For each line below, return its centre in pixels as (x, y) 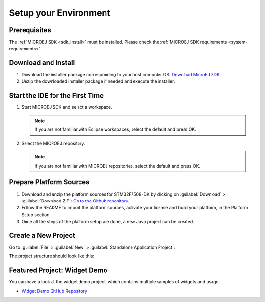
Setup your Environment (60, 13)
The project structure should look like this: (52, 256)
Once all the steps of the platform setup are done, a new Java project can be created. (108, 222)
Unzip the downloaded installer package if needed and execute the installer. (98, 81)
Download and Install (42, 63)
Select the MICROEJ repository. (53, 143)
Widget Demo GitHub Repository (54, 291)
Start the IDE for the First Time (56, 95)
